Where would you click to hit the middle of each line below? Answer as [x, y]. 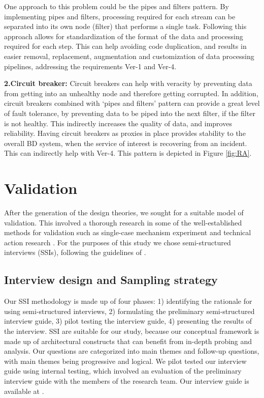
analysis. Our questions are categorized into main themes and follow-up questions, [132, 351]
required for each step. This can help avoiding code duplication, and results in [125, 46]
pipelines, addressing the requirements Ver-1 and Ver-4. [90, 66]
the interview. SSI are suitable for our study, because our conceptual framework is [132, 331]
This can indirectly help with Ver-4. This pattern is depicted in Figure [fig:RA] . [128, 153]
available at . [24, 391]
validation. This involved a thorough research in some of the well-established [123, 222]
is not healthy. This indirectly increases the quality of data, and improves [118, 123]
